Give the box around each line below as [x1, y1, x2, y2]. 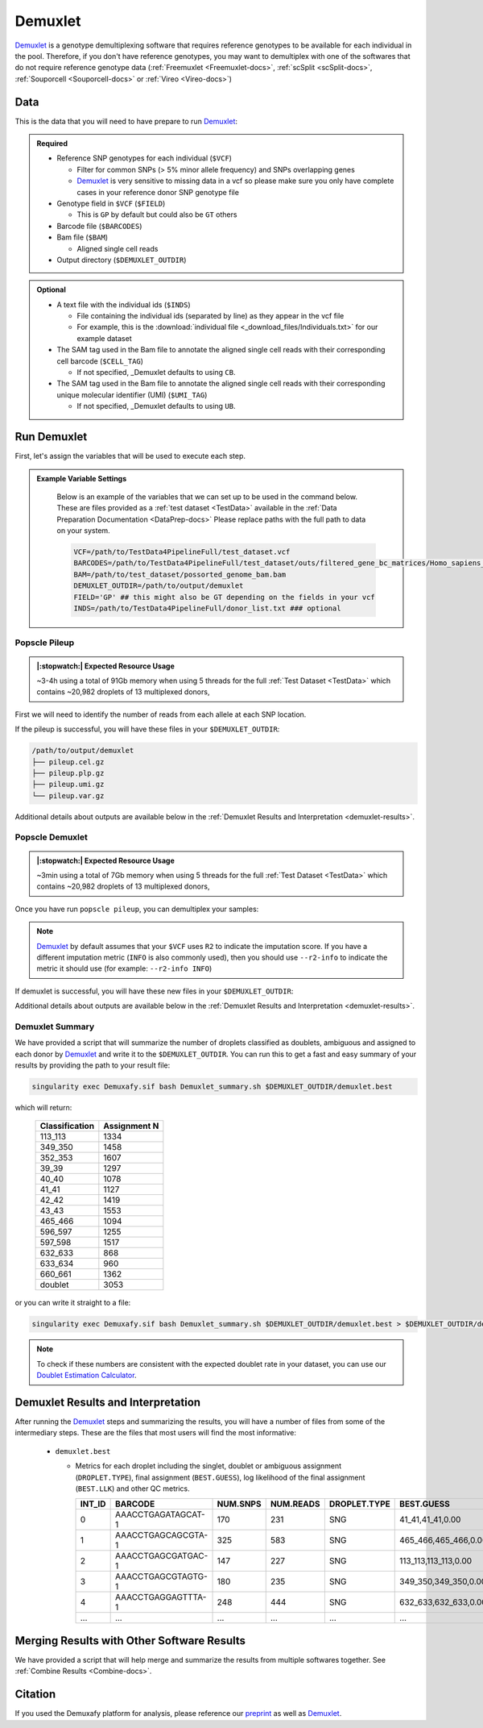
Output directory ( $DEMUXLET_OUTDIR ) [56, 255, 187, 264]
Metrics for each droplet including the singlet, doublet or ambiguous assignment [75, 1461, 342, 1471]
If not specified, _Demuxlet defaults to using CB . [76, 368, 236, 377]
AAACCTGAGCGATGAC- [114, 1551, 208, 1562]
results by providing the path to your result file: [14, 1060, 171, 1070]
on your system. [56, 526, 110, 535]
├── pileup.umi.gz [31, 780, 105, 789]
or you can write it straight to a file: [14, 1298, 131, 1308]
